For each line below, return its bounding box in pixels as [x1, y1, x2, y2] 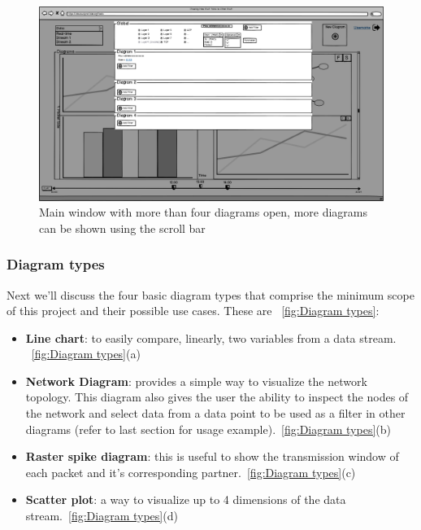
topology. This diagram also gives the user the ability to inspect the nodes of [25, 388, 409, 405]
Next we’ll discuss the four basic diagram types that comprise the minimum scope [7, 286, 414, 303]
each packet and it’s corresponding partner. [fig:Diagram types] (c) [25, 463, 356, 480]
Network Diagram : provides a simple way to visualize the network [25, 372, 367, 389]
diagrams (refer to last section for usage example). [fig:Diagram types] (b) [25, 420, 391, 437]
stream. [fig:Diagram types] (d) [25, 507, 178, 524]
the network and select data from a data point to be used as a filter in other [25, 405, 406, 422]
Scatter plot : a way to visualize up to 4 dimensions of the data [25, 491, 346, 508]
